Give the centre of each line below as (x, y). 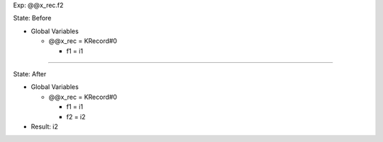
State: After (30, 73)
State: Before (32, 18)
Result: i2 (44, 126)
